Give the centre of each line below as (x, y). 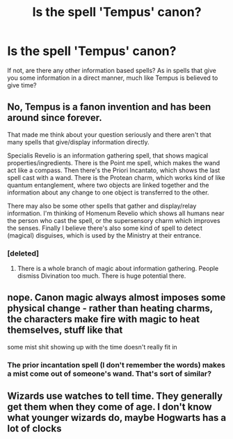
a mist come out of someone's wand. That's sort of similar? (110, 374)
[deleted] (23, 253)
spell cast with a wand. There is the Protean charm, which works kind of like (116, 177)
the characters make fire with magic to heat (104, 319)
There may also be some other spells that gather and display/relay (102, 206)
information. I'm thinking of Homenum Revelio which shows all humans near (116, 213)
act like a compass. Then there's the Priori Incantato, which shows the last (114, 170)
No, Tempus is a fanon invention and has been (109, 107)
